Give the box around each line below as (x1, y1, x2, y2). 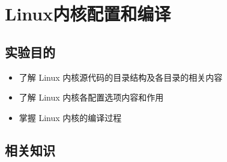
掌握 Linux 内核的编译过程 (19, 111, 122, 123)
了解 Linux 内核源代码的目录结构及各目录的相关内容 (19, 70, 223, 83)
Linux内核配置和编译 (5, 1, 171, 26)
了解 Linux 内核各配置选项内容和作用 (19, 91, 164, 104)
